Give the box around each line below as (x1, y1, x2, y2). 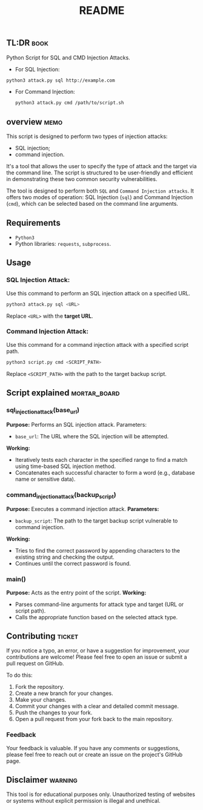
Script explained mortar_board (6, 388, 120, 398)
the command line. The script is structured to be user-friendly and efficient (6, 169, 193, 176)
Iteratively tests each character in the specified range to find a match (15, 456, 188, 463)
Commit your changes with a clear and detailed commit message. (15, 703, 179, 710)
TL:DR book (6, 38, 48, 48)
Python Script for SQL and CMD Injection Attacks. (6, 54, 130, 61)
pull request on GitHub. (6, 660, 64, 667)
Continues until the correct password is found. (15, 560, 131, 567)
